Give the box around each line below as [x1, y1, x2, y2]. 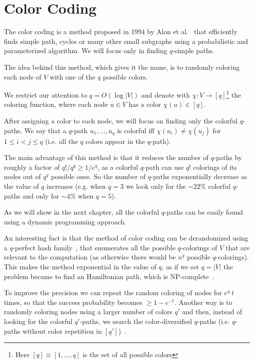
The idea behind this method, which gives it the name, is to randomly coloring [4, 61, 240, 72]
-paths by [213, 152, 242, 162]
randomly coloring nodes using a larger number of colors [4, 306, 173, 317]
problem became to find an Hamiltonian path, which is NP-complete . [4, 271, 214, 281]
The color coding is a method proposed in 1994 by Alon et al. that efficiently [4, 26, 237, 37]
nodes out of [4, 171, 41, 181]
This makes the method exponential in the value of [4, 262, 157, 272]
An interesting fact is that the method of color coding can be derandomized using [4, 233, 249, 243]
